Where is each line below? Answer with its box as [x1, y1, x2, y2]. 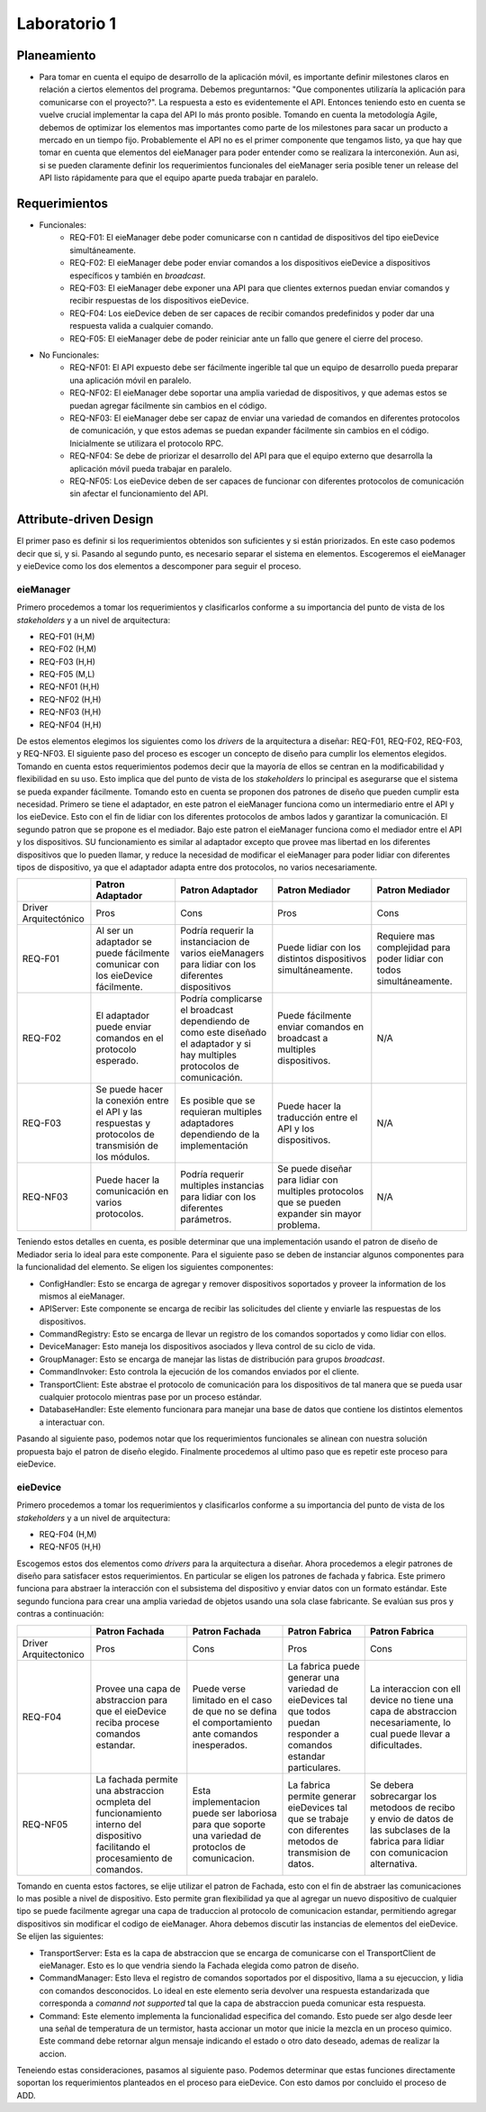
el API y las [95, 1106, 143, 1119]
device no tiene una [369, 1693, 454, 1706]
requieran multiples [180, 1106, 263, 1119]
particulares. [287, 1761, 341, 1773]
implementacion [192, 1795, 261, 1808]
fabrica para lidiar [369, 1835, 445, 1847]
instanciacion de [180, 936, 250, 948]
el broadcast [180, 1004, 234, 1017]
